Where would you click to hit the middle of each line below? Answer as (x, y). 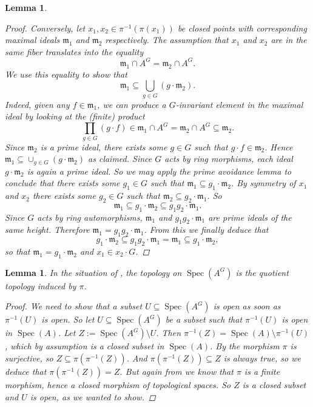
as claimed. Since (120, 159)
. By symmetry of (263, 183)
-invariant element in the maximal (239, 104)
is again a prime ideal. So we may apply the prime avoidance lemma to (159, 171)
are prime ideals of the (250, 217)
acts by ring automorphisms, (90, 217)
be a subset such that (204, 319)
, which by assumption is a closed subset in (85, 346)
